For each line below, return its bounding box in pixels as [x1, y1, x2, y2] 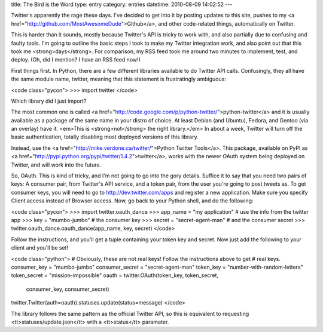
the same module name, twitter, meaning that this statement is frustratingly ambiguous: [11, 75, 227, 83]
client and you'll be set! [11, 244, 69, 251]
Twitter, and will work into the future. [11, 161, 102, 168]
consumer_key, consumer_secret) [26, 285, 110, 293]
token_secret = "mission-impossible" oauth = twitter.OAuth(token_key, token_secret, [11, 272, 218, 279]
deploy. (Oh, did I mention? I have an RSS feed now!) [11, 56, 141, 63]
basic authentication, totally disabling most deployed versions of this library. [11, 133, 199, 140]
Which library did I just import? [11, 97, 87, 104]
